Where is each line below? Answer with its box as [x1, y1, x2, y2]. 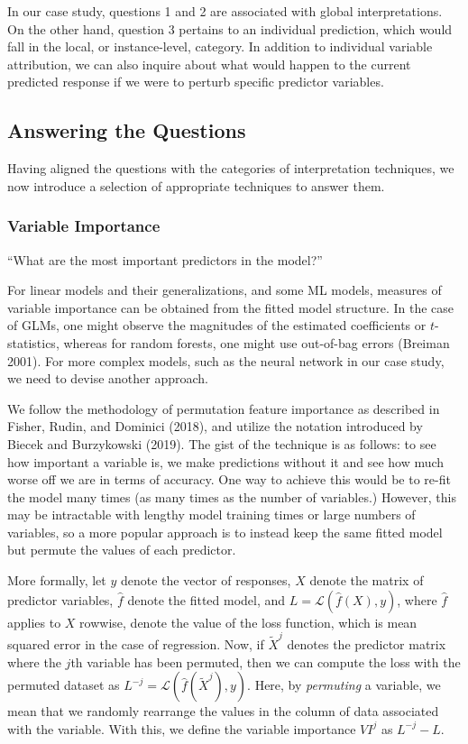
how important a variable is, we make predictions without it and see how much [7, 452, 445, 471]
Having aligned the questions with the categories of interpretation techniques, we [7, 159, 454, 178]
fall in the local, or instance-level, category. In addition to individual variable [7, 37, 433, 56]
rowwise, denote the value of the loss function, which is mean [79, 612, 418, 631]
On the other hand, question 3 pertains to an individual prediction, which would [7, 19, 453, 38]
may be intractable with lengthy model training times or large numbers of [7, 505, 416, 524]
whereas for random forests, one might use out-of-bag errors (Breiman [63, 333, 450, 352]
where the [7, 652, 61, 671]
